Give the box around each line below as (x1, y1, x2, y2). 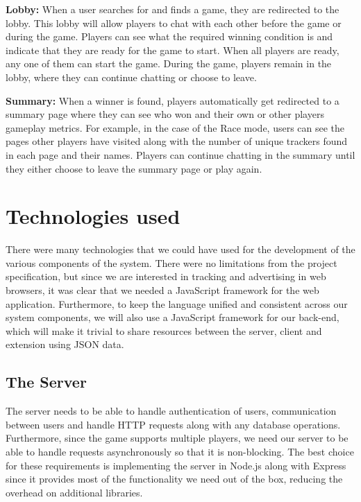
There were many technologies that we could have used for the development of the (6, 242, 355, 257)
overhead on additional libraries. (6, 485, 143, 499)
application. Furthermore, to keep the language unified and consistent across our (6, 296, 348, 311)
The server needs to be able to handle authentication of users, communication (6, 404, 337, 418)
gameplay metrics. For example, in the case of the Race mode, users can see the (6, 120, 345, 135)
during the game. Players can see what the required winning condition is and (6, 29, 333, 44)
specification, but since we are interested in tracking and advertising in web (6, 269, 326, 284)
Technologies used (6, 202, 180, 230)
